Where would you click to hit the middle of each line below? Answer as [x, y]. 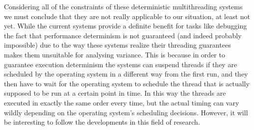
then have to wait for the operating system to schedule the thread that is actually [127, 83]
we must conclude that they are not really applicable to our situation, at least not [127, 16]
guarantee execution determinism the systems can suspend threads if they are [121, 64]
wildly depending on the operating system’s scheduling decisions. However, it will [126, 112]
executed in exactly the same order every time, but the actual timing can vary [122, 102]
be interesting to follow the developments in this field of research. [102, 122]
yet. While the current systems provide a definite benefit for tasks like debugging [126, 26]
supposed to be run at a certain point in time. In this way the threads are [115, 93]
